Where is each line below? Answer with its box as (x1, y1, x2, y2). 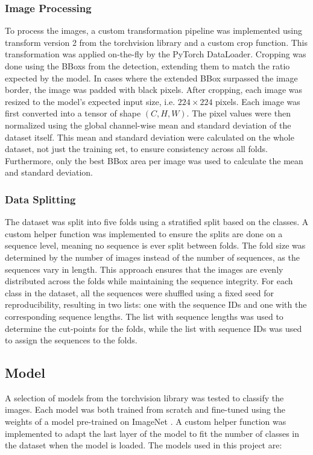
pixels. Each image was (215, 95, 300, 107)
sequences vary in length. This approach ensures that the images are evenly (5, 262, 283, 275)
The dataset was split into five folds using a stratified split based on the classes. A (5, 215, 309, 228)
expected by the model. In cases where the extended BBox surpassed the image (5, 71, 298, 84)
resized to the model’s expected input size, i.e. (5, 95, 175, 107)
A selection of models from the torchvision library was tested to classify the (5, 391, 284, 404)
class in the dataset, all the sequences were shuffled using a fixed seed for (5, 286, 274, 299)
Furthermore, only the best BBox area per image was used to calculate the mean (5, 154, 303, 167)
